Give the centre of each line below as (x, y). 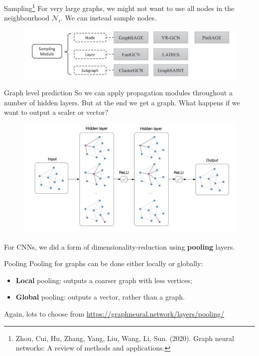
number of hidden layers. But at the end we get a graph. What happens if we (122, 102)
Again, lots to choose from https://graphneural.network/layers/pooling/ (114, 313)
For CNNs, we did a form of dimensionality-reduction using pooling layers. (120, 246)
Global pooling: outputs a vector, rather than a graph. (100, 297)
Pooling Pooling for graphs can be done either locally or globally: (104, 263)
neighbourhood (27, 18)
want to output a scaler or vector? (56, 112)
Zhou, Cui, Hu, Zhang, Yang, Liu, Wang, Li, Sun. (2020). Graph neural (125, 338)
